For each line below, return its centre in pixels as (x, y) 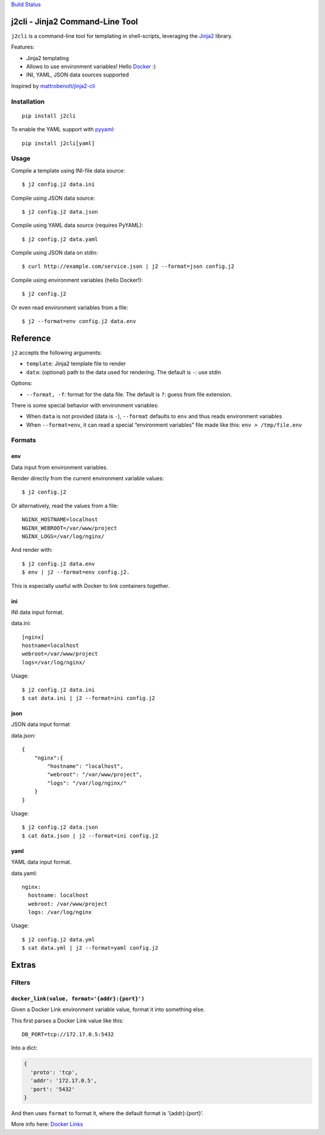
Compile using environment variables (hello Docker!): (77, 280)
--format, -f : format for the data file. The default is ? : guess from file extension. (129, 394)
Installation (28, 101)
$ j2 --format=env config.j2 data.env (79, 321)
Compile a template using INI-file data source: (68, 170)
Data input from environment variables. (60, 467)
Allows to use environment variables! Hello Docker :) (91, 67)
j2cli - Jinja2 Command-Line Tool (75, 21)
